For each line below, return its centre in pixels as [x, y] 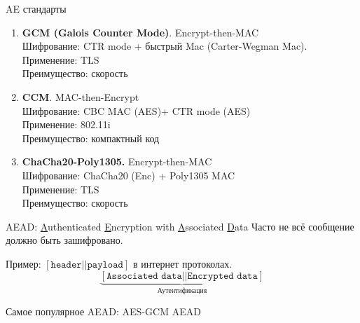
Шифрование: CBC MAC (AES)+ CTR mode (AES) [136, 110]
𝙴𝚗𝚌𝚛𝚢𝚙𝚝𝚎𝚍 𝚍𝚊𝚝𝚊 [222, 276]
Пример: [23, 263]
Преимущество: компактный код [91, 138]
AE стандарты [36, 8]
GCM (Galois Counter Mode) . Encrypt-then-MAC [140, 32]
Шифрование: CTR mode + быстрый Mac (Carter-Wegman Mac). [165, 46]
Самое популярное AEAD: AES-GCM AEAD [103, 311]
